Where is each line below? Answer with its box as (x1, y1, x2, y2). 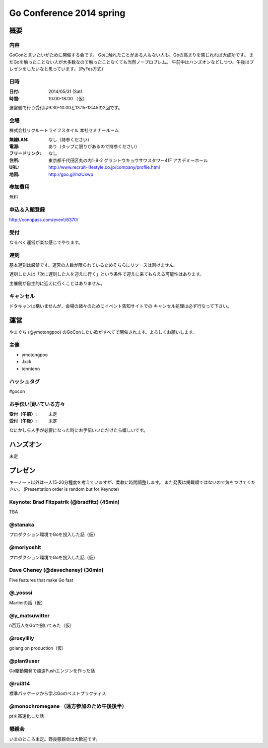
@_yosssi (9, 589, 32, 596)
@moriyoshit (9, 544, 42, 551)
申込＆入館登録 (9, 206, 45, 213)
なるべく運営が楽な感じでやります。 (9, 239, 83, 245)
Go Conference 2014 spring (9, 7, 126, 18)
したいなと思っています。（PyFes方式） (26, 66, 106, 72)
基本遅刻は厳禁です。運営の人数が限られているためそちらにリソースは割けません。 (9, 262, 178, 268)
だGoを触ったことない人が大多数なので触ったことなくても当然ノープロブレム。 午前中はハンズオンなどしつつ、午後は (9, 59, 250, 65)
